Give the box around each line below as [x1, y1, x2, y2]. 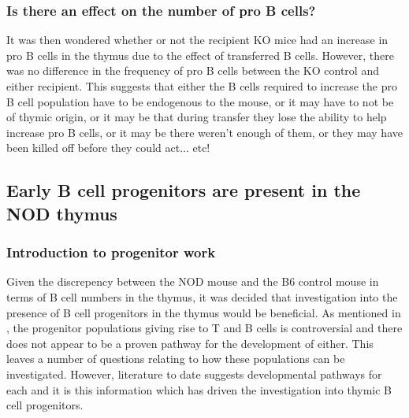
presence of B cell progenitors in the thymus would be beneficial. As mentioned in [6, 304, 401, 320]
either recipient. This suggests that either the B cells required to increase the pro [6, 78, 397, 94]
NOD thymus [6, 201, 117, 225]
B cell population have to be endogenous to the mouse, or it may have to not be [6, 93, 394, 109]
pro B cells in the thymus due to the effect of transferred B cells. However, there [6, 46, 395, 63]
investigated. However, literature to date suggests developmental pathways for [6, 365, 382, 382]
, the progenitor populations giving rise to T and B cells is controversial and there [6, 320, 403, 336]
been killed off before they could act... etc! [6, 139, 210, 156]
